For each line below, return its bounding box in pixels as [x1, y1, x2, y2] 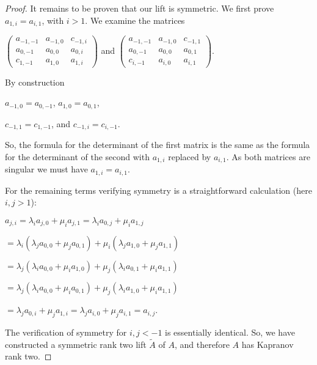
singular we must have [5, 163, 88, 175]
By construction [5, 75, 65, 88]
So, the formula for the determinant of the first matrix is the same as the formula [5, 138, 310, 151]
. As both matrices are [226, 150, 310, 163]
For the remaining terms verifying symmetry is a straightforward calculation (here [5, 183, 312, 196]
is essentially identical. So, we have [165, 325, 295, 338]
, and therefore [174, 337, 230, 350]
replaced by [168, 150, 211, 163]
